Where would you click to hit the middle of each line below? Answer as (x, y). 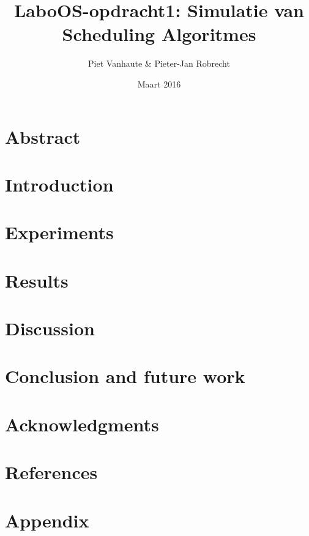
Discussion (50, 328)
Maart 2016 (159, 84)
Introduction (59, 184)
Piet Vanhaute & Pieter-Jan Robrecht (159, 63)
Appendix (47, 520)
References (51, 472)
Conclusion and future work (125, 376)
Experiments (59, 232)
